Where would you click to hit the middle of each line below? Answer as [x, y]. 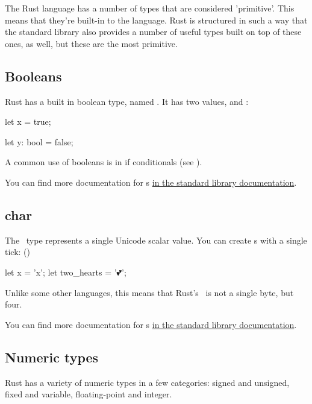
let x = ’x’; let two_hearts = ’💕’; [66, 272]
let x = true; [28, 122]
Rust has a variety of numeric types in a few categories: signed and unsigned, [147, 382]
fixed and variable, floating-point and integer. [89, 394]
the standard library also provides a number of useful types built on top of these [153, 32]
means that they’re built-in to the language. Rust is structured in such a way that [156, 20]
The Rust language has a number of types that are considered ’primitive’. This [150, 8]
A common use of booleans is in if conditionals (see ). [104, 162]
